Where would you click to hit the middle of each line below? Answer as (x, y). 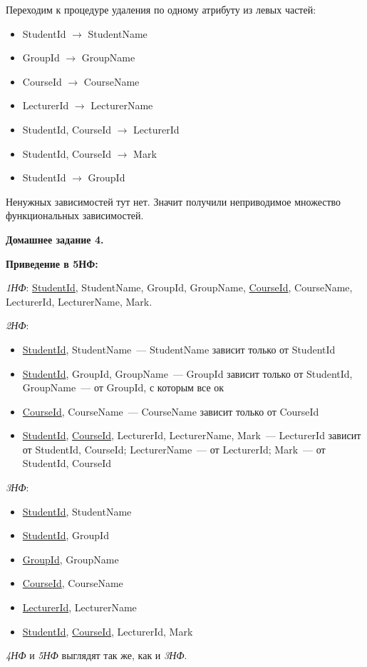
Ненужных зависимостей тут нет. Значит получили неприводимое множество (174, 201)
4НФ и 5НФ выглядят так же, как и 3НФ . (97, 655)
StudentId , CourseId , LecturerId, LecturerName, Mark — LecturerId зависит (192, 435)
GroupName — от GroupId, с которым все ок (123, 387)
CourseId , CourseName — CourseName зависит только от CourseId (171, 411)
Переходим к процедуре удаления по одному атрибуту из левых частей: (161, 9)
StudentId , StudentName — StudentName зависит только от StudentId (179, 349)
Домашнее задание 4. (55, 239)
